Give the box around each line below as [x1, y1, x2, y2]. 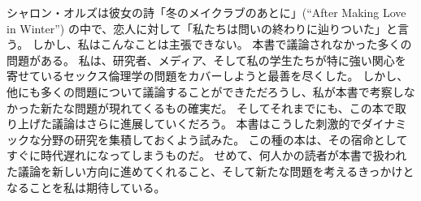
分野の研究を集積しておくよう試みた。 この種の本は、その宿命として [40, 130, 408, 148]
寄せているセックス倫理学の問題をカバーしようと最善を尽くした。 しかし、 [7, 67, 409, 84]
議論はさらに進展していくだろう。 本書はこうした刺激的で [51, 115, 362, 132]
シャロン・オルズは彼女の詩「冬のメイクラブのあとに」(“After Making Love [7, 4, 406, 20]
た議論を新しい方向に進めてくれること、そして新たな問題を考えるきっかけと [7, 162, 414, 179]
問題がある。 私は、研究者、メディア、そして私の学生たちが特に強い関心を [7, 51, 406, 68]
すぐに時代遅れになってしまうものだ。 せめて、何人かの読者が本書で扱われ [7, 147, 407, 164]
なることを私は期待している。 [7, 178, 166, 195]
